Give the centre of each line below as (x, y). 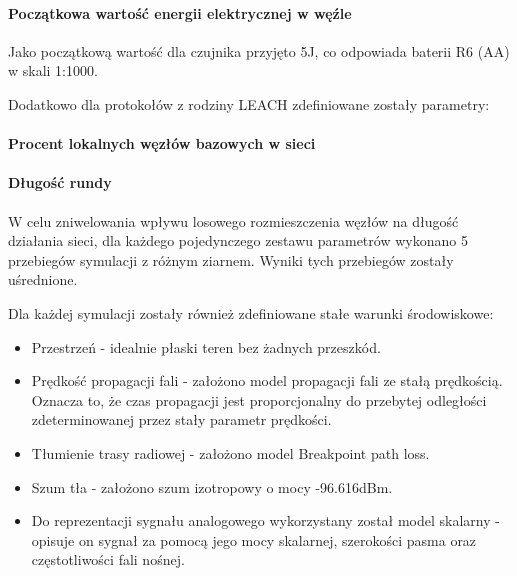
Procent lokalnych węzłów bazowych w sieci (162, 143)
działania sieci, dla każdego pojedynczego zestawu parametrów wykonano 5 (238, 240)
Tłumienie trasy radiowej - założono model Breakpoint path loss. (230, 452)
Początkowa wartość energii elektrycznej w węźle (180, 12)
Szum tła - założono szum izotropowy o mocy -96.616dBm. (212, 486)
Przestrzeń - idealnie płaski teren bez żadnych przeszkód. (206, 346)
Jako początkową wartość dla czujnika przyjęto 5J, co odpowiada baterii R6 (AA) (259, 50)
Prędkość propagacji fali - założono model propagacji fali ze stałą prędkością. (267, 380)
